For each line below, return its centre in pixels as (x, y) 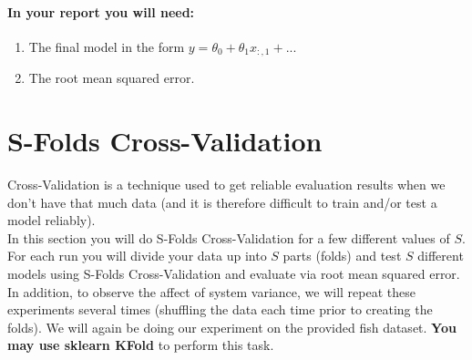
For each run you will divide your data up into (137, 256)
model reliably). (51, 220)
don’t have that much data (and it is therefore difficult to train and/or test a (222, 202)
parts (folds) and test (342, 256)
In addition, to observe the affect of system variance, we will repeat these (211, 291)
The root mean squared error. (112, 78)
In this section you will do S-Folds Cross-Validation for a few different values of (229, 237)
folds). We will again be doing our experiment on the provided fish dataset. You (232, 327)
